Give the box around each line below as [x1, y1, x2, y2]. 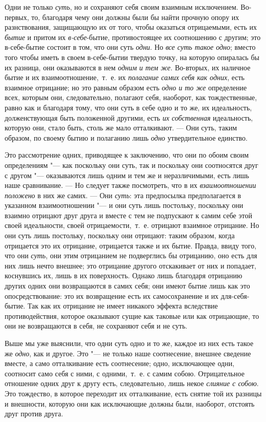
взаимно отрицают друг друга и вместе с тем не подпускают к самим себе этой [5, 209, 252, 220]
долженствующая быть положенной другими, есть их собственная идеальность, [5, 112, 253, 123]
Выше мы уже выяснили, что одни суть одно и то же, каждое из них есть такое [5, 338, 254, 348]
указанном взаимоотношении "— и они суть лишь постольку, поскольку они [5, 200, 243, 210]
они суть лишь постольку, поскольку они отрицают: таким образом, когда [5, 230, 235, 241]
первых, [5, 11, 29, 22]
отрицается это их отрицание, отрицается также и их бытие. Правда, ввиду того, [5, 240, 257, 251]
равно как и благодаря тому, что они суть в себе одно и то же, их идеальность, [5, 102, 252, 112]
